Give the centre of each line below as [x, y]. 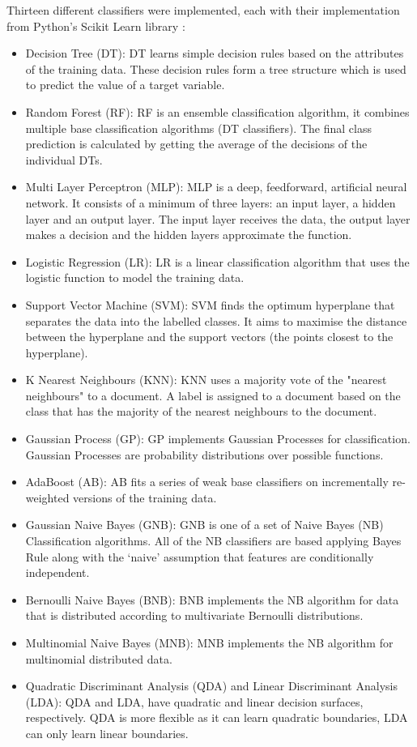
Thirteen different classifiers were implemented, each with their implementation [203, 10]
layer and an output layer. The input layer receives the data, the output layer [218, 218]
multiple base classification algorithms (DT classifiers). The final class [198, 128]
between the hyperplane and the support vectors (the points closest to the [209, 337]
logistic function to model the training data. [135, 277]
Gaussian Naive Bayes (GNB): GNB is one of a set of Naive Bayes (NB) [204, 525]
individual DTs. [64, 159]
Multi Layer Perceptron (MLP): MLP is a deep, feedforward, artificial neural [216, 187]
